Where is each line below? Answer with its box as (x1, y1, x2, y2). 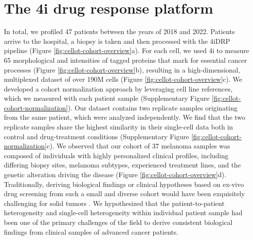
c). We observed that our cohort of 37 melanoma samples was (46, 141, 230, 151)
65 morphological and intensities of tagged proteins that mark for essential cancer (4, 55, 247, 65)
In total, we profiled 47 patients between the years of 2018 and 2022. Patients (4, 26, 235, 37)
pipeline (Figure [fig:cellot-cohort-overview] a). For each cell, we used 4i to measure (4, 45, 249, 55)
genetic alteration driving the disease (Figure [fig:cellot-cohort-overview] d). (4, 169, 227, 180)
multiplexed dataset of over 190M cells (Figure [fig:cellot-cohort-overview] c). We (4, 74, 242, 84)
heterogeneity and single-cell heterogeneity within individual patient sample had (4, 207, 243, 218)
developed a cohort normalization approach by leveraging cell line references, (4, 83, 233, 93)
